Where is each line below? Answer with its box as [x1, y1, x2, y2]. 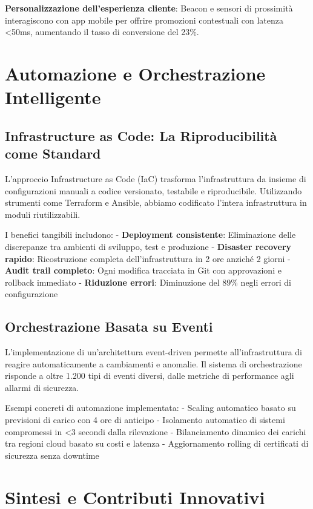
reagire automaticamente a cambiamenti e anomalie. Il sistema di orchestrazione [5, 357, 302, 370]
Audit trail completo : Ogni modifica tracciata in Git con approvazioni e [5, 264, 282, 277]
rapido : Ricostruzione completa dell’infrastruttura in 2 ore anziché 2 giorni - [5, 252, 291, 264]
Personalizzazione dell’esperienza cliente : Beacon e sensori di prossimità [5, 2, 293, 14]
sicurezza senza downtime [5, 448, 99, 461]
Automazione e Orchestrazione [5, 61, 266, 85]
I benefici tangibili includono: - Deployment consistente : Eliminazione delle [5, 228, 296, 241]
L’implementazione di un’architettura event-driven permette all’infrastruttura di [5, 346, 302, 358]
